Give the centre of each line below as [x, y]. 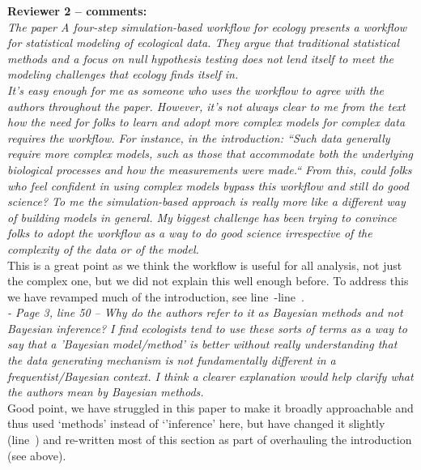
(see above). [37, 455]
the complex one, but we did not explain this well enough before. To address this [208, 281]
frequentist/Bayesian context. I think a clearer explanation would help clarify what [210, 376]
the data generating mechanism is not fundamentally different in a [172, 360]
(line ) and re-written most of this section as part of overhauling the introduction [210, 440]
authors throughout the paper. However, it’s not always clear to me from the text [206, 106]
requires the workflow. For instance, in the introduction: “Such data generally [199, 137]
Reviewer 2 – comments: [77, 11]
